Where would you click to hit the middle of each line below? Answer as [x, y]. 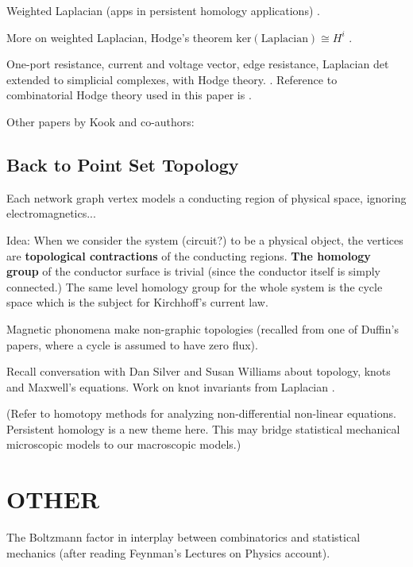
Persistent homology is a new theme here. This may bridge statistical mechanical [203, 428]
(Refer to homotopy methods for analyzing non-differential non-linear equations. [201, 413]
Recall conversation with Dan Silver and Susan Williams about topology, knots [199, 371]
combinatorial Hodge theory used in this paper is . [129, 95]
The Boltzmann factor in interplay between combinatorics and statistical [183, 537]
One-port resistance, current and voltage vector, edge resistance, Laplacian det [198, 64]
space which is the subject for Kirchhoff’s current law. [137, 302]
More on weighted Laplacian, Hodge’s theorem [120, 37]
